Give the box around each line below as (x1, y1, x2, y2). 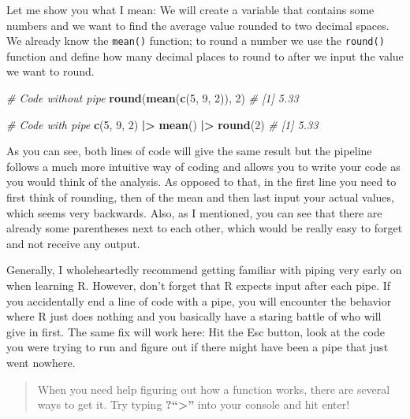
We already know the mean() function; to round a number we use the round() (6, 32, 385, 49)
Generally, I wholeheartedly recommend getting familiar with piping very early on (6, 261, 402, 278)
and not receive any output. (6, 235, 140, 251)
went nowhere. (6, 354, 76, 370)
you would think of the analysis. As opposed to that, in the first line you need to (6, 173, 397, 190)
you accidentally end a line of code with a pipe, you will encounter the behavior (6, 292, 392, 309)
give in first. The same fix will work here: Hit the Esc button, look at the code (6, 323, 386, 339)
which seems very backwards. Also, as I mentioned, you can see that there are (6, 204, 382, 221)
